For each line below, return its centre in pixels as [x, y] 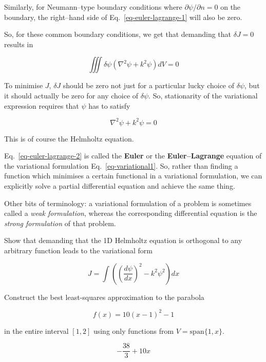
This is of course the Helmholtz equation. [69, 138]
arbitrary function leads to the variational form [78, 250]
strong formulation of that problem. [60, 223]
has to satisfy [109, 105]
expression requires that [42, 105]
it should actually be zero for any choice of [71, 95]
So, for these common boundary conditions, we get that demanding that [118, 34]
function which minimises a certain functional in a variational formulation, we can [133, 176]
